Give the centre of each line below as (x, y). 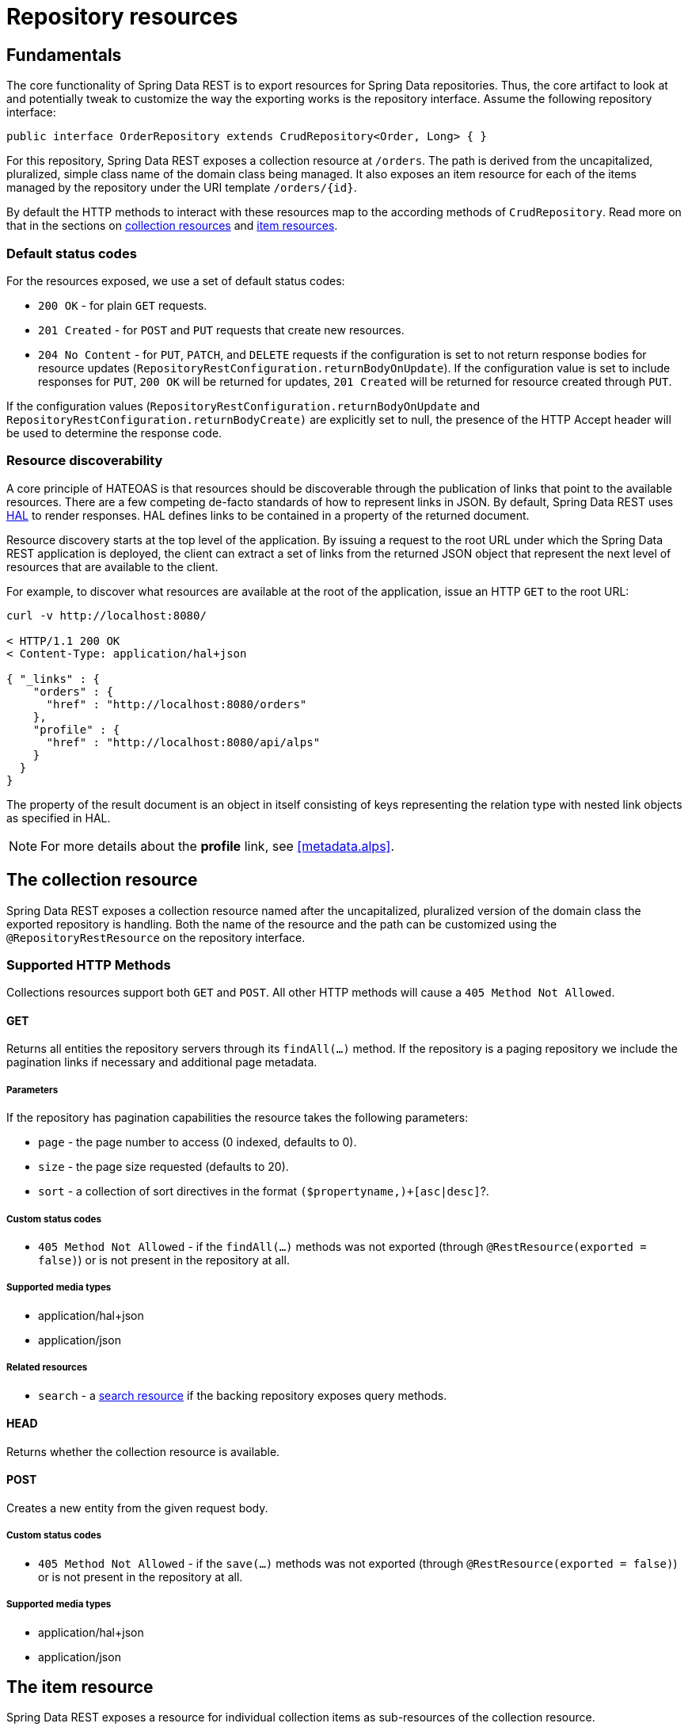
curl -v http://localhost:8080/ (106, 615)
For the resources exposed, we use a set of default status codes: (176, 280)
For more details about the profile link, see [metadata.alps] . (218, 846)
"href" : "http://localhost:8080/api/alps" (183, 742)
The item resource (80, 1687)
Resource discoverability (85, 461)
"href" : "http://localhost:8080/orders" (177, 704)
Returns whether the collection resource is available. (143, 1451)
